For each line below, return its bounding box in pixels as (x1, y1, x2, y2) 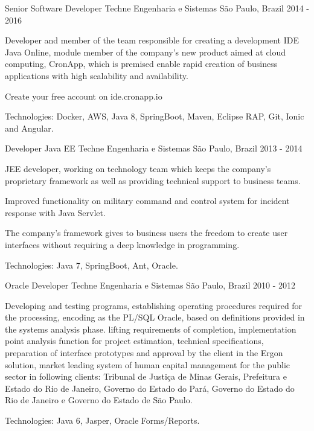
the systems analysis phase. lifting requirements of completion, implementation (5, 322, 296, 335)
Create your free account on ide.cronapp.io (5, 89, 162, 102)
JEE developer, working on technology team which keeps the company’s (5, 162, 271, 174)
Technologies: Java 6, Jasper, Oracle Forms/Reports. (5, 414, 200, 427)
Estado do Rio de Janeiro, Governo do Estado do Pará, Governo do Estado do (5, 382, 295, 394)
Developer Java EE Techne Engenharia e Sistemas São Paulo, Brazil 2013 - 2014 (5, 142, 303, 155)
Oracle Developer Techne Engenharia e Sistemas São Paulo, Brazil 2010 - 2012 (5, 279, 295, 292)
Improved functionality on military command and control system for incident (5, 194, 290, 207)
